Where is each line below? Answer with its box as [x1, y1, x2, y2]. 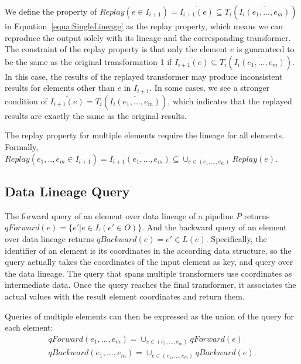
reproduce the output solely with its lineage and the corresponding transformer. [5, 31, 291, 43]
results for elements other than [5, 81, 115, 94]
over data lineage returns [5, 233, 94, 244]
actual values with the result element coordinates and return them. [5, 290, 245, 302]
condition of [5, 94, 47, 107]
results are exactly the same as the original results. [5, 109, 187, 121]
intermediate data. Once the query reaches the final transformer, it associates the [5, 278, 296, 291]
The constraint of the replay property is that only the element [5, 43, 228, 55]
